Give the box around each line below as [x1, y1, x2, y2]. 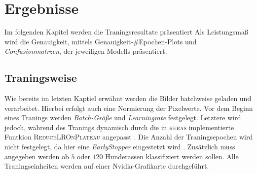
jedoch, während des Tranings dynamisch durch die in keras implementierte [4, 122, 234, 132]
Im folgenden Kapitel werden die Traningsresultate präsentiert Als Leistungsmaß [4, 27, 248, 37]
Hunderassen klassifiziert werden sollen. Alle [105, 151, 239, 161]
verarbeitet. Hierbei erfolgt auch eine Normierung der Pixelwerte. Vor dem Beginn [4, 103, 253, 113]
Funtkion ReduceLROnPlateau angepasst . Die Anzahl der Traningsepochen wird [4, 132, 253, 142]
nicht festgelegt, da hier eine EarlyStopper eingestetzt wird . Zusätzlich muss [4, 141, 235, 152]
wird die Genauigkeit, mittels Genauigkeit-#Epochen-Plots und [4, 36, 197, 46]
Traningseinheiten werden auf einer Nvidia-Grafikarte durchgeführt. [4, 161, 209, 171]
